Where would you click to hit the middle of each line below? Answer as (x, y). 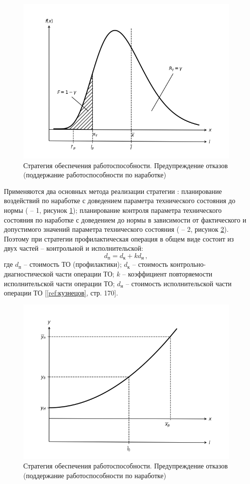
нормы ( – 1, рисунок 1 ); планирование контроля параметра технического (113, 210)
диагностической (29, 273)
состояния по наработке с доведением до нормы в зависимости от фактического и (125, 219)
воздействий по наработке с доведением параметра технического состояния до (120, 200)
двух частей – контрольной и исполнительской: (74, 248)
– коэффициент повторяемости (167, 273)
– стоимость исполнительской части (179, 283)
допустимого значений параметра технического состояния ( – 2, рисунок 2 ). (116, 229)
